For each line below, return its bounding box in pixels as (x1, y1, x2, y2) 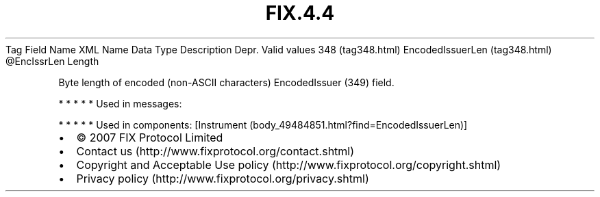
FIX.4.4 (265, 1, 335, 25)
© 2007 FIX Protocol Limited (76, 130, 223, 144)
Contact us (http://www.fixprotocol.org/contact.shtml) (76, 144, 355, 158)
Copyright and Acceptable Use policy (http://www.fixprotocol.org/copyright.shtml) (76, 157, 501, 172)
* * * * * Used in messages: (58, 97, 182, 109)
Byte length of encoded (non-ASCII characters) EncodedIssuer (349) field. (58, 76, 395, 88)
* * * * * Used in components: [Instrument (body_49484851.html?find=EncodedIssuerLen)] (58, 118, 468, 131)
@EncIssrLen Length (5, 55, 99, 67)
